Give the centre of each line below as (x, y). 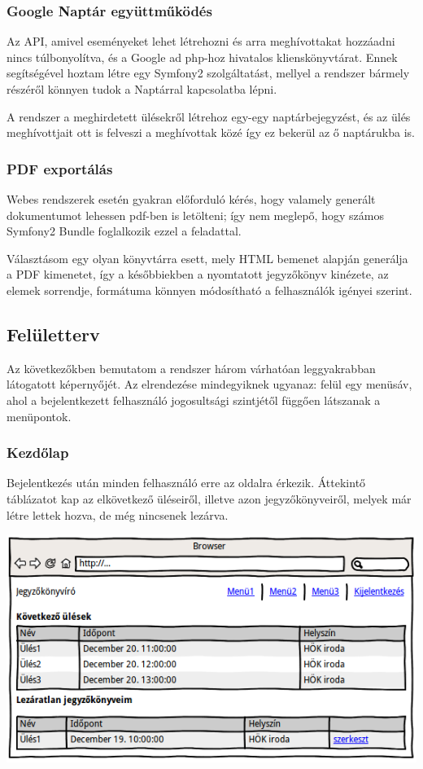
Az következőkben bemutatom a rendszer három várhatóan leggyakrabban (191, 368)
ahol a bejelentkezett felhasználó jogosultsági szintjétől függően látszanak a (194, 400)
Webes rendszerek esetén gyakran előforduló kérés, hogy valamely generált (191, 199)
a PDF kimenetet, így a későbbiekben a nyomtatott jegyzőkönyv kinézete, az (198, 274)
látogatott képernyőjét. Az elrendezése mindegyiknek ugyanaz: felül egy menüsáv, (209, 384)
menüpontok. (39, 416)
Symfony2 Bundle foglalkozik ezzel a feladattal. (124, 231)
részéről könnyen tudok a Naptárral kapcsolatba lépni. (142, 89)
